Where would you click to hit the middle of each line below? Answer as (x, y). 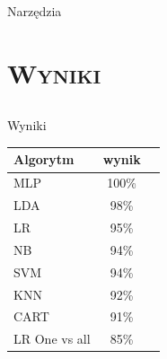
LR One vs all (52, 339)
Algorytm (44, 159)
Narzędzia (35, 11)
